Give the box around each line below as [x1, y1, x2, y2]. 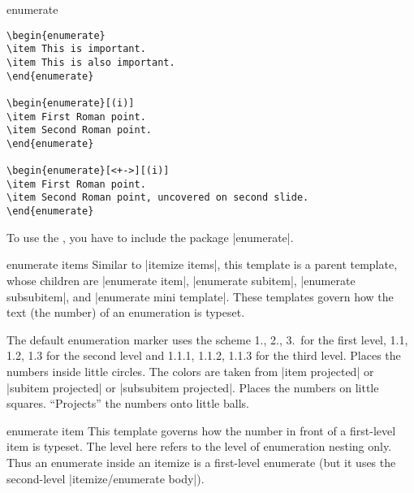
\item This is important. [6, 43, 146, 55]
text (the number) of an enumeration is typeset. [6, 304, 245, 321]
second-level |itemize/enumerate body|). [6, 469, 205, 487]
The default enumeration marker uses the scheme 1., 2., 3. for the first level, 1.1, [6, 331, 408, 348]
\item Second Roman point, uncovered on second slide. [6, 192, 309, 204]
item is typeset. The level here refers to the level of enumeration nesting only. [6, 438, 392, 455]
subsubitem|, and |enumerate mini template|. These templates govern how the [6, 288, 394, 305]
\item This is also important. [6, 56, 175, 68]
